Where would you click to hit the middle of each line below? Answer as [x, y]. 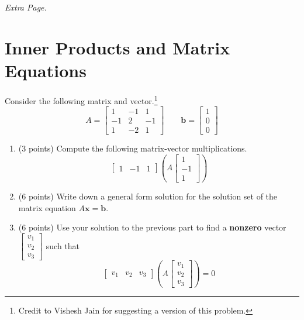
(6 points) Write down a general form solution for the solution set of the [148, 196]
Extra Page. [26, 7]
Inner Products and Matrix [118, 47]
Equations [46, 70]
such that [63, 245]
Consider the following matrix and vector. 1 [81, 99]
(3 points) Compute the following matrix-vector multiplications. [133, 148]
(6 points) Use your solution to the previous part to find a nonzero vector [152, 227]
